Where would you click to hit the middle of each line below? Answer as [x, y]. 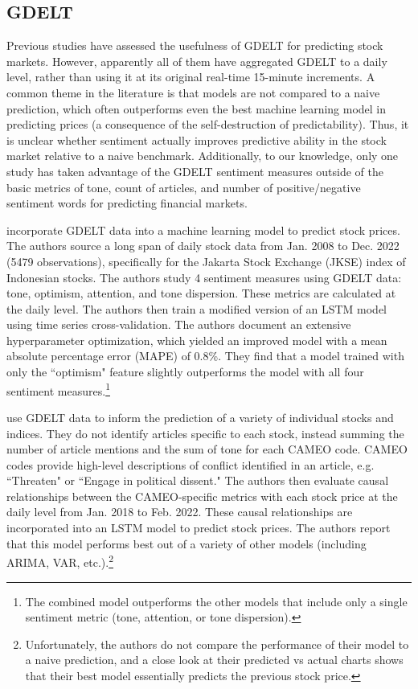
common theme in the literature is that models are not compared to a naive [193, 92]
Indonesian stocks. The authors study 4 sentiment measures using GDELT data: [204, 277]
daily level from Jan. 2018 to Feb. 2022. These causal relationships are [180, 512]
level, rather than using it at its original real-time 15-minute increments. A [191, 77]
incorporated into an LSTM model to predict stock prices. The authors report [199, 528]
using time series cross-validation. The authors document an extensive [179, 324]
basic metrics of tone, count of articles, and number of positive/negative [184, 187]
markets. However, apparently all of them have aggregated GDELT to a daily [197, 61]
